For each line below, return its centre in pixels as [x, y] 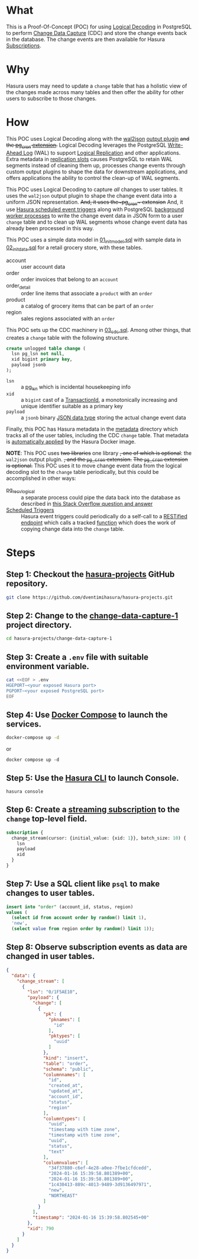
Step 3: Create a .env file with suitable [77, 657]
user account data [43, 267]
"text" [56, 1151]
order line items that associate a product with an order [87, 293]
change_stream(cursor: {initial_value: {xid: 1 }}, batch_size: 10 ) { [99, 838]
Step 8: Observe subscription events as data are [97, 947]
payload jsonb [29, 365]
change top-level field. [47, 819]
